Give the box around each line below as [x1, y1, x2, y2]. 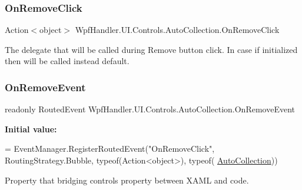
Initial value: [5, 122, 57, 135]
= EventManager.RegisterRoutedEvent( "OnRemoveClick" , [5, 142, 215, 155]
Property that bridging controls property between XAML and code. [5, 174, 249, 186]
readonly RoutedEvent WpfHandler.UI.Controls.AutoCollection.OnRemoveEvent [5, 103, 295, 115]
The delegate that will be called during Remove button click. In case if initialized [5, 43, 298, 55]
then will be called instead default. [5, 55, 130, 67]
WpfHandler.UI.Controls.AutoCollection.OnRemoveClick [75, 24, 280, 36]
